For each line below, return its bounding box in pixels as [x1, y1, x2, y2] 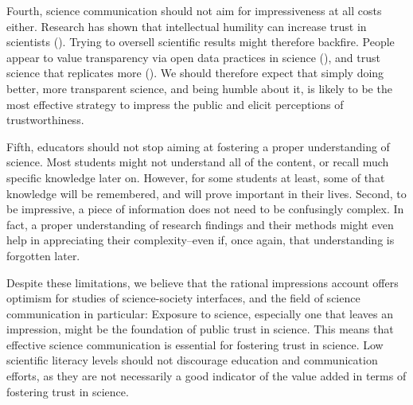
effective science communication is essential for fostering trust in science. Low [6, 336, 384, 352]
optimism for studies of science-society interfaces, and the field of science [6, 290, 360, 306]
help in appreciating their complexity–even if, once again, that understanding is [6, 232, 395, 248]
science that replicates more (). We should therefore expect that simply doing [6, 64, 384, 81]
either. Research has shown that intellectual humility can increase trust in [6, 18, 367, 34]
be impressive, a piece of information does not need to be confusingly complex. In [6, 201, 404, 217]
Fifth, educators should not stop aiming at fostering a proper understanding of [6, 138, 390, 154]
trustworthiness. [6, 111, 84, 128]
